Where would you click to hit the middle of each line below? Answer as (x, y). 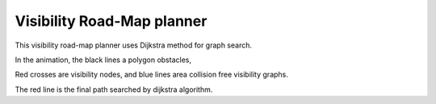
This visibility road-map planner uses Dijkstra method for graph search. (134, 45)
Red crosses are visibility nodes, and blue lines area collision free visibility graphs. (151, 75)
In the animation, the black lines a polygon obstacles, (103, 60)
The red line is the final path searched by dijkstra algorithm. (114, 89)
